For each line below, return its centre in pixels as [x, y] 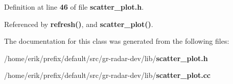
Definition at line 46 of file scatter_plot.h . [74, 7]
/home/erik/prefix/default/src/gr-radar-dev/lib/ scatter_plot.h [106, 58]
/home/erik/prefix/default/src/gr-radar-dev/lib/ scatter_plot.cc [108, 75]
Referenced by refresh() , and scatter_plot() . [79, 24]
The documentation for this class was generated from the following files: [117, 41]
